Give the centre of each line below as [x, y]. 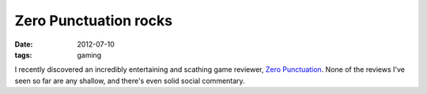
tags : [23, 55]
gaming [89, 55]
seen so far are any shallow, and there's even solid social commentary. [130, 81]
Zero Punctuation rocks [94, 21]
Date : [24, 44]
